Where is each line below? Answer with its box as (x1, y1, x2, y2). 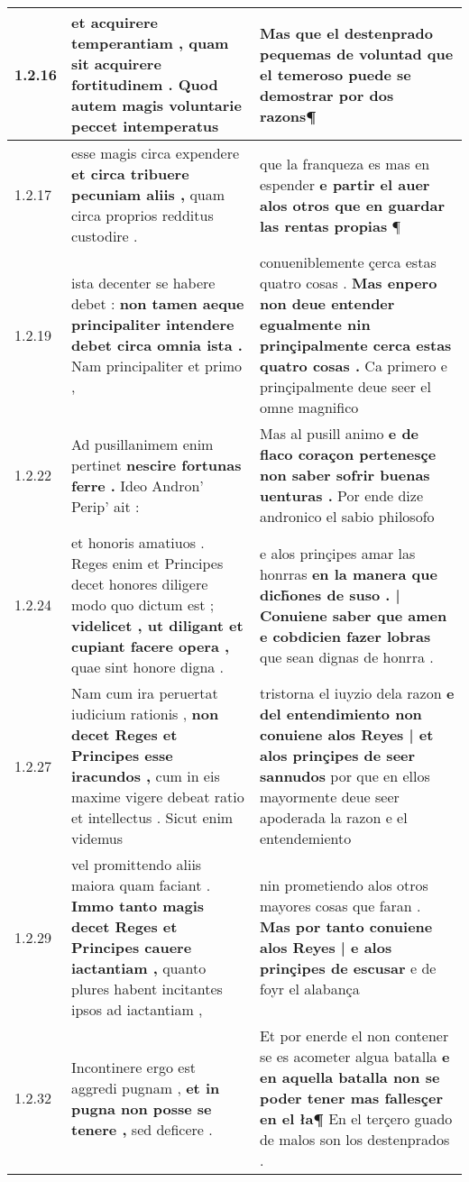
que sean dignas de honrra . (259, 646, 434, 667)
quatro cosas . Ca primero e (259, 355, 447, 376)
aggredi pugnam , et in (71, 1077, 220, 1098)
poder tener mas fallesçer (259, 1087, 444, 1108)
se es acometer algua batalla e (259, 1046, 450, 1067)
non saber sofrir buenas (259, 464, 430, 485)
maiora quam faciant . (71, 875, 211, 895)
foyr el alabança (259, 978, 360, 999)
